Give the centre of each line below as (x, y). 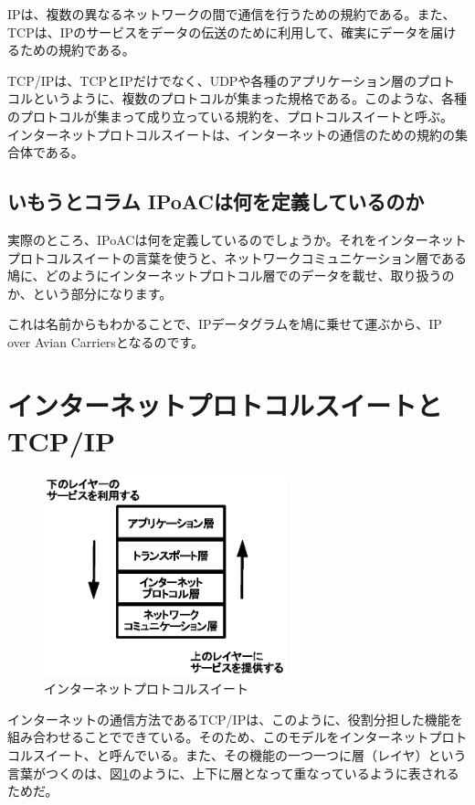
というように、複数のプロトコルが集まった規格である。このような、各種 (249, 98)
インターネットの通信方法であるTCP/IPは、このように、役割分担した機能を (235, 719)
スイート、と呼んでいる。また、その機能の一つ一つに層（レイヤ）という (249, 754)
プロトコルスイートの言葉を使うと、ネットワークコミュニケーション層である (237, 257)
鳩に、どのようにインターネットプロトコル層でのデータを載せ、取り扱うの (231, 275)
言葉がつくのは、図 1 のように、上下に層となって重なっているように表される (233, 773)
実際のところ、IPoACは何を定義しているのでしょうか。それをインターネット (237, 239)
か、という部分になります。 (90, 293)
